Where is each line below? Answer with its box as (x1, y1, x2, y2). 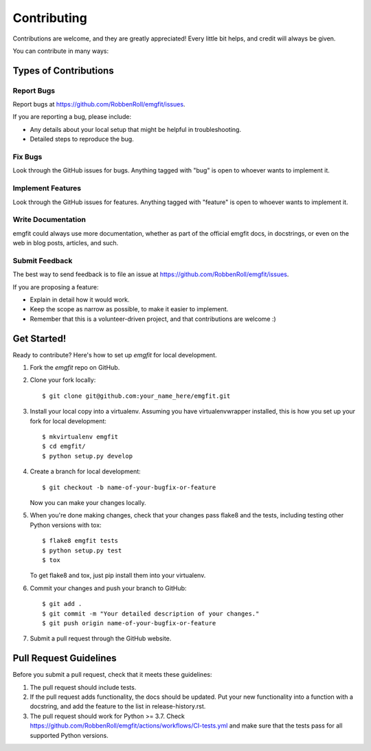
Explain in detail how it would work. (30, 295, 130, 304)
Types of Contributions (12, 65, 114, 76)
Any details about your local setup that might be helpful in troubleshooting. (30, 125, 242, 133)
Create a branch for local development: (30, 467, 141, 475)
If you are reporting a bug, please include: (12, 113, 132, 121)
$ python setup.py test (42, 546, 122, 554)
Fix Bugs (12, 152, 43, 161)
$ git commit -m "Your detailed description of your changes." (42, 609, 260, 618)
